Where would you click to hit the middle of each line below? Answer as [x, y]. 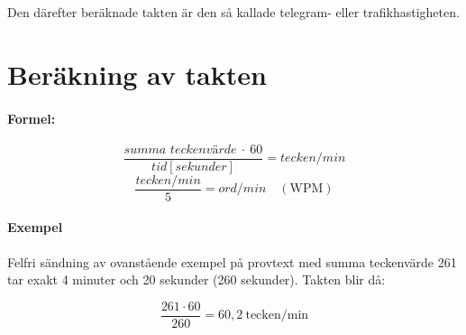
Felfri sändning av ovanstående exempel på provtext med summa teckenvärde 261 [232, 261]
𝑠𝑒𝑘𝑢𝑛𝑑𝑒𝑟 [201, 167]
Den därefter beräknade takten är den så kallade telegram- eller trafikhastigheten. [233, 12]
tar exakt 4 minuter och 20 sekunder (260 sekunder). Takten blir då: [196, 279]
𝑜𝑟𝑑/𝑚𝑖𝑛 [242, 189]
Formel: [32, 118]
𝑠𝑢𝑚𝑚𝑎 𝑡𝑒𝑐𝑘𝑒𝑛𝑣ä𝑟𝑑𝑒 [180, 149]
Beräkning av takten [137, 74]
